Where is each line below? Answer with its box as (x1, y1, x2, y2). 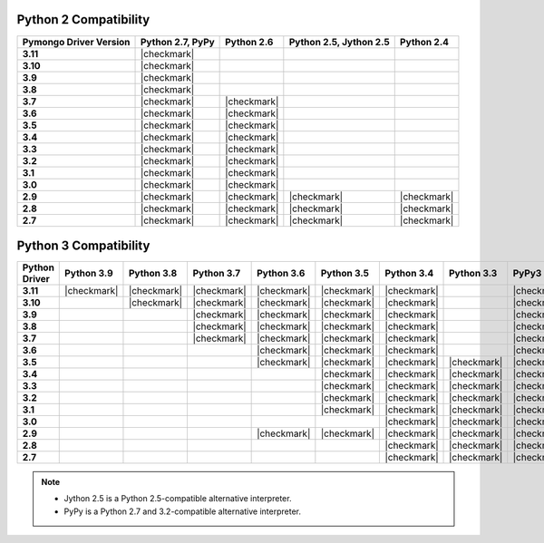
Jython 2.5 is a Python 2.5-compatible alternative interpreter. (63, 493, 292, 504)
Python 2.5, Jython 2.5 (288, 35, 390, 48)
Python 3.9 (64, 267, 113, 280)
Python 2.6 (225, 35, 274, 48)
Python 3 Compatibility (16, 238, 151, 253)
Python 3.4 (384, 267, 434, 280)
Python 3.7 (192, 267, 241, 280)
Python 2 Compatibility (16, 12, 151, 27)
